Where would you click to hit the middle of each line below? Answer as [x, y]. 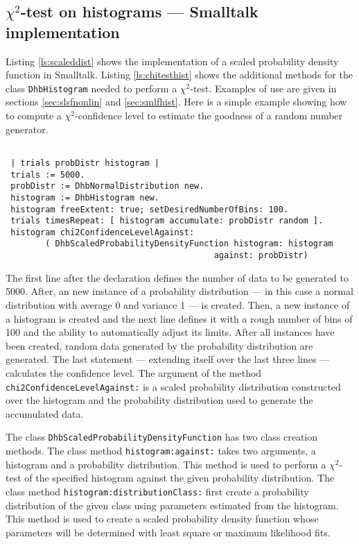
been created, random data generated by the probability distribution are [159, 345]
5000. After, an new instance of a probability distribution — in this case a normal [179, 291]
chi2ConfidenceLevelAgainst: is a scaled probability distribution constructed [173, 386]
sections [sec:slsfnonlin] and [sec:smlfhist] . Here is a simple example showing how [176, 102]
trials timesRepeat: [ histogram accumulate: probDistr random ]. [167, 221]
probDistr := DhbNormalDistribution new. [107, 186]
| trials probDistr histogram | [85, 163]
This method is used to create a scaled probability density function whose [162, 519]
